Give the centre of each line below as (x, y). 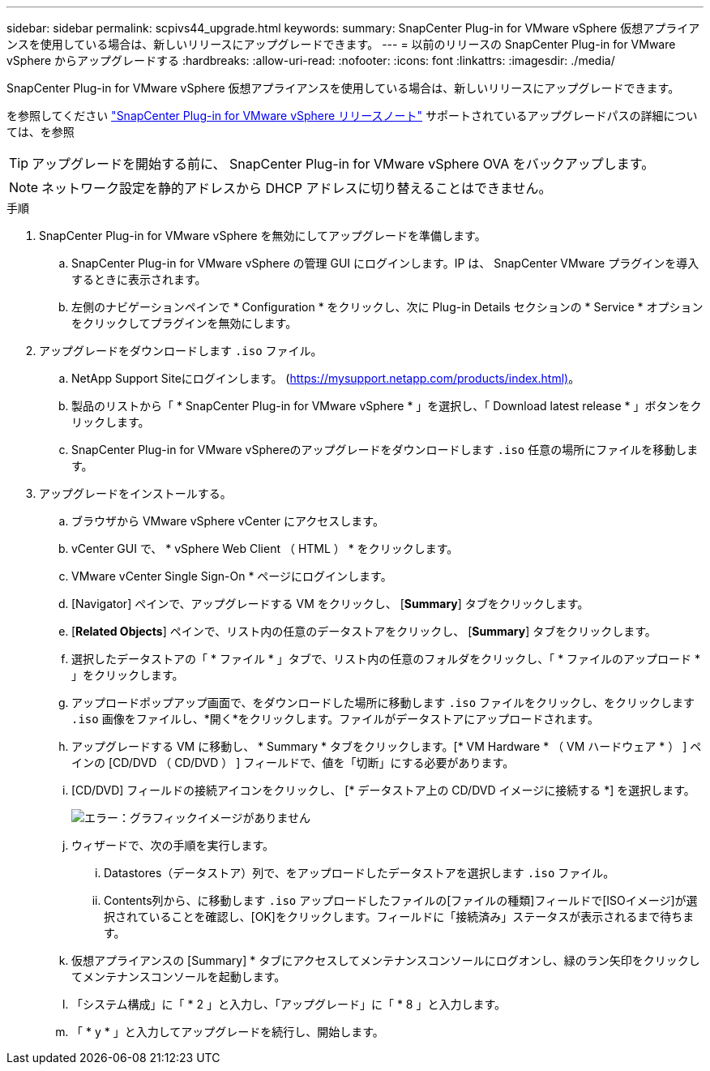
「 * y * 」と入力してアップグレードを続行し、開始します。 (228, 1032)
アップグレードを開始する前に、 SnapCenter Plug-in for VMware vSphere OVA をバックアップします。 (343, 164)
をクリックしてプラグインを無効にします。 (184, 323)
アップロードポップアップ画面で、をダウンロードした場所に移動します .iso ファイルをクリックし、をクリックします (383, 703)
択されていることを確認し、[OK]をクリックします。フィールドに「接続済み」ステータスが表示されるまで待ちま (399, 917)
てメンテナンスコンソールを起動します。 (179, 977)
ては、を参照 (41, 132)
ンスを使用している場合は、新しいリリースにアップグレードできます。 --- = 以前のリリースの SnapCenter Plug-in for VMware (341, 44)
